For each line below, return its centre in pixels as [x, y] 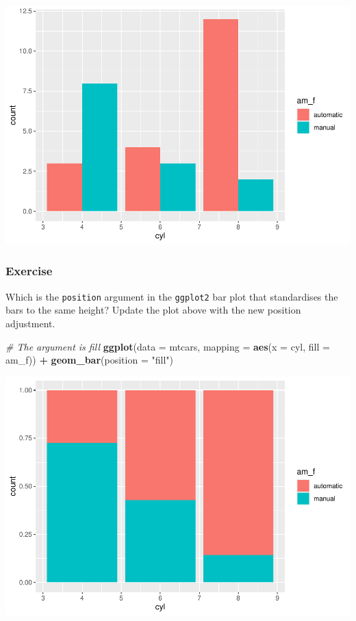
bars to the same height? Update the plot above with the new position [153, 310]
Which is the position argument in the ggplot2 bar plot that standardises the [172, 296]
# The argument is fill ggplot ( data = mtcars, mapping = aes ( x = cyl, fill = [168, 346]
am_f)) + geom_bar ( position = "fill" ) [89, 360]
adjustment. [30, 323]
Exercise [29, 271]
